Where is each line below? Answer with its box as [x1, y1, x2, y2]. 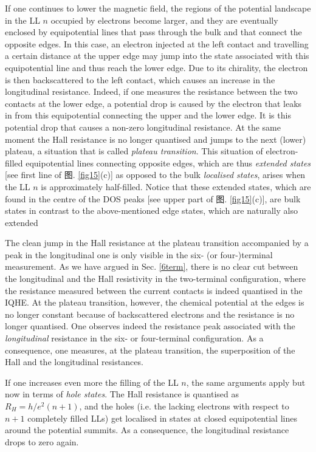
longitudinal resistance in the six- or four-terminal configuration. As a [5, 332, 264, 344]
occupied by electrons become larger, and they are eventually [50, 13, 278, 26]
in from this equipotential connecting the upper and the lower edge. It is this [5, 109, 291, 122]
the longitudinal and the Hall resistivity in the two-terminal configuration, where [5, 272, 306, 285]
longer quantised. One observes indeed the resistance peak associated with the [5, 320, 295, 332]
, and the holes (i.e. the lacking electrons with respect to [79, 400, 289, 412]
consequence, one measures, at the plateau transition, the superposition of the [5, 343, 295, 356]
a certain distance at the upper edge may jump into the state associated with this [5, 49, 309, 62]
